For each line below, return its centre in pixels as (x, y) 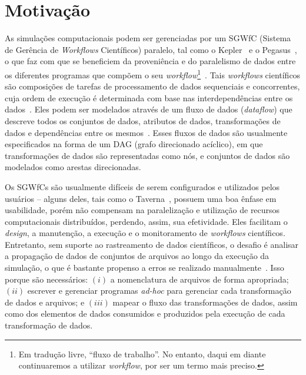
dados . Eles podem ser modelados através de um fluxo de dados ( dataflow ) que (149, 109)
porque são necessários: (46, 279)
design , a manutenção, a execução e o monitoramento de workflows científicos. (145, 233)
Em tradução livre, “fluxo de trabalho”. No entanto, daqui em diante (142, 354)
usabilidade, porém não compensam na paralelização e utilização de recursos (142, 210)
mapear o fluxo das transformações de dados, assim (205, 302)
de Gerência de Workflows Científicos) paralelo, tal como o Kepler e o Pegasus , (151, 49)
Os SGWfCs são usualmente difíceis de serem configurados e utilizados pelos (142, 186)
